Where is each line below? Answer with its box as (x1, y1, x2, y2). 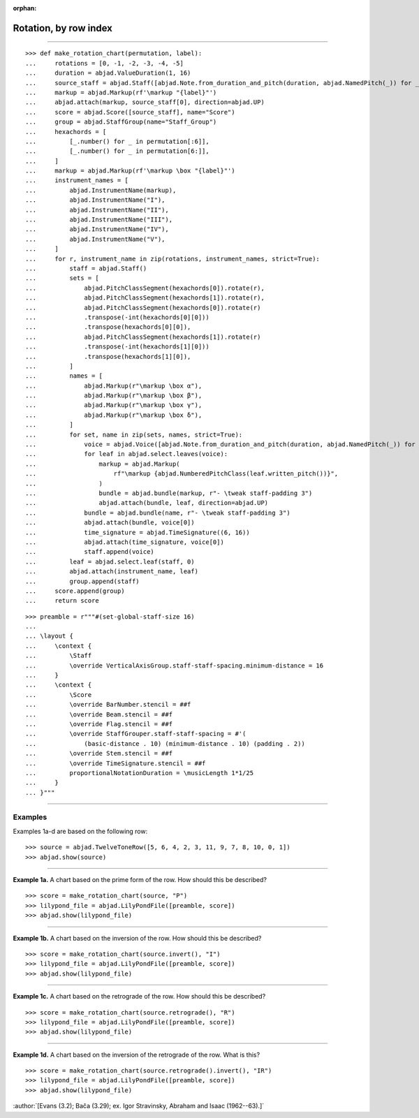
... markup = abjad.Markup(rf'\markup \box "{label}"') (25, 167, 235, 175)
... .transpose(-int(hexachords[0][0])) (25, 313, 209, 321)
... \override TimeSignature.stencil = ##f (25, 759, 206, 767)
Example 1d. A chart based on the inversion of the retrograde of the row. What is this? (13, 1050, 260, 1059)
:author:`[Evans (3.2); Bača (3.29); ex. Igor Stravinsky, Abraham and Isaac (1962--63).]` (13, 1102, 265, 1110)
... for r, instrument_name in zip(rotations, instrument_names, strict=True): (25, 255, 321, 263)
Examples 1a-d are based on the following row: (13, 827, 148, 835)
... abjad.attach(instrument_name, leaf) (25, 568, 199, 575)
